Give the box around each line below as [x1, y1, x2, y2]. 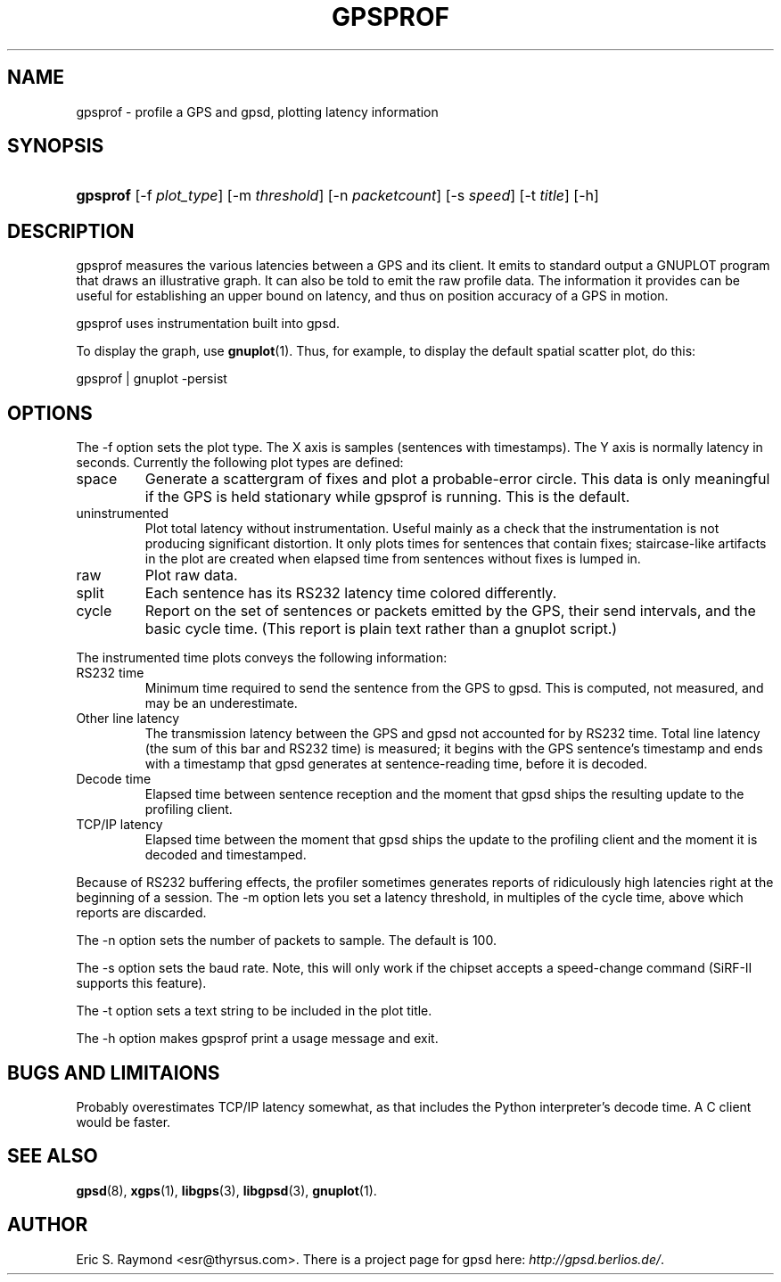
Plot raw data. [144, 566, 238, 585]
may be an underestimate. [144, 695, 298, 711]
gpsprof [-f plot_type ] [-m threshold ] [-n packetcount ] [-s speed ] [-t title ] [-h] [76, 186, 599, 205]
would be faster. [76, 1114, 171, 1130]
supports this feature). [76, 975, 207, 991]
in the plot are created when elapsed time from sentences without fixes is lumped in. [144, 551, 641, 567]
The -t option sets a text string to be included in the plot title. [76, 1003, 432, 1019]
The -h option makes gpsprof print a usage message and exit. [76, 1031, 439, 1047]
